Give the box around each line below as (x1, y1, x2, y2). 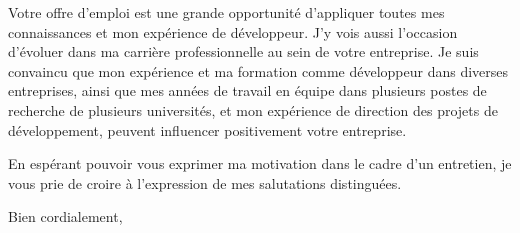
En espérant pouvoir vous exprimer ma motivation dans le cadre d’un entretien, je (8, 153, 512, 174)
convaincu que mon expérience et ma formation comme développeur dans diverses (8, 60, 509, 81)
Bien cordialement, (8, 206, 123, 227)
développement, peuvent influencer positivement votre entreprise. (8, 119, 407, 140)
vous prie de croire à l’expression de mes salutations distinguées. (8, 172, 402, 193)
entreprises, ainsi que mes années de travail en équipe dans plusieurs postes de (8, 80, 487, 101)
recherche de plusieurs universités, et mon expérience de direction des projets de (8, 99, 498, 120)
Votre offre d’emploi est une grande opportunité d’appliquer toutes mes (8, 2, 445, 22)
